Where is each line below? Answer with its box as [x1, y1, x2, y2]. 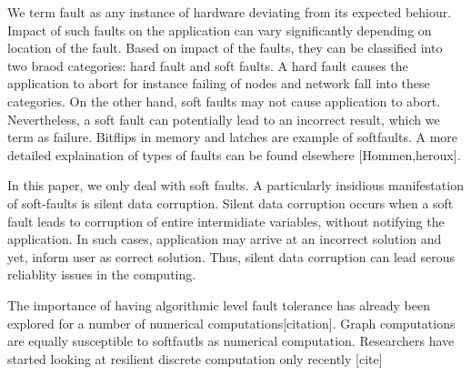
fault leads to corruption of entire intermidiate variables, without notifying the [7, 211, 445, 230]
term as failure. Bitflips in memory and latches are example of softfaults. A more [7, 127, 458, 147]
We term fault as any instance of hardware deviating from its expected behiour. [7, 3, 452, 21]
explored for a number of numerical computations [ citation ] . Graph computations [7, 313, 456, 332]
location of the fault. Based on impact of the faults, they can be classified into [7, 38, 443, 57]
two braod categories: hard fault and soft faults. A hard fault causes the [7, 56, 408, 75]
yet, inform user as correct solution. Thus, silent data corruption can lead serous [7, 247, 455, 266]
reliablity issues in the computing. [7, 265, 196, 284]
